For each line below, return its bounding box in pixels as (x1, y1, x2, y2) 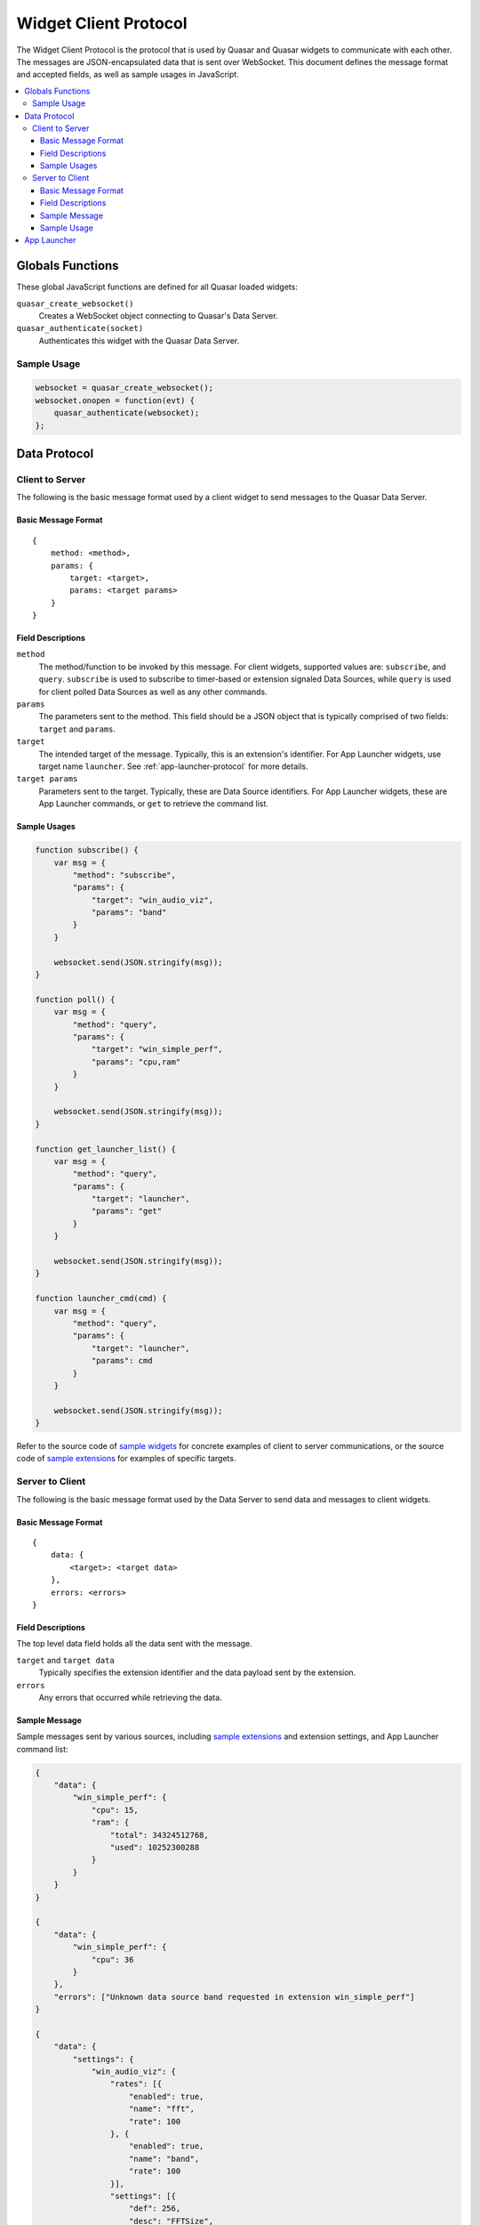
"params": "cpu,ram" (91, 1056, 181, 1067)
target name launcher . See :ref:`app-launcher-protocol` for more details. (38, 761, 308, 772)
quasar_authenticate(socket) (16, 323, 144, 334)
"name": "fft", (129, 2104, 196, 2114)
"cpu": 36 (91, 1954, 134, 1964)
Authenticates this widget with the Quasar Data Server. (38, 335, 240, 346)
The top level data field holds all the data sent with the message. (16, 1638, 252, 1649)
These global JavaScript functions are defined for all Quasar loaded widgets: (16, 281, 298, 293)
